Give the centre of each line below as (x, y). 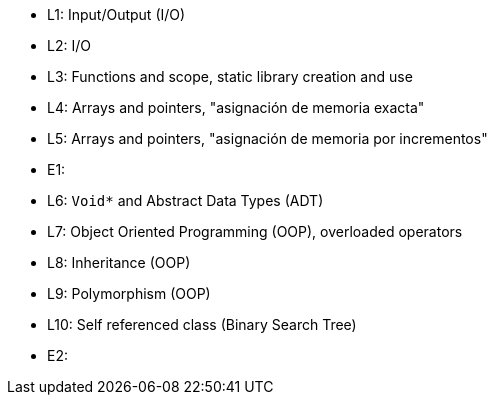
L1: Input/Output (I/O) (116, 14)
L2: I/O (69, 45)
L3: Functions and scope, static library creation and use (230, 76)
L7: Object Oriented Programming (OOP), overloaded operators (255, 231)
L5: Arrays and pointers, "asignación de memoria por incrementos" (267, 138)
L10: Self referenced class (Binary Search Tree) (202, 324)
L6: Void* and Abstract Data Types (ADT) (185, 200)
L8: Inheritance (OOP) (119, 262)
